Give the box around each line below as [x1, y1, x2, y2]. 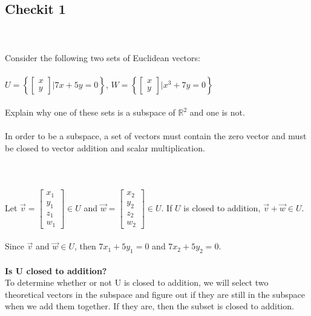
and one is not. [189, 106, 245, 119]
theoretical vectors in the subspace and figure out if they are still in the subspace [5, 288, 306, 300]
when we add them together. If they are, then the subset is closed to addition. [5, 300, 294, 312]
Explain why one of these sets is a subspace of [5, 106, 175, 119]
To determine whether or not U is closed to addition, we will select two [5, 276, 269, 289]
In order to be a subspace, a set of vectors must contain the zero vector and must [5, 130, 307, 142]
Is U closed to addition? [5, 264, 107, 277]
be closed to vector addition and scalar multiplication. [5, 141, 205, 154]
